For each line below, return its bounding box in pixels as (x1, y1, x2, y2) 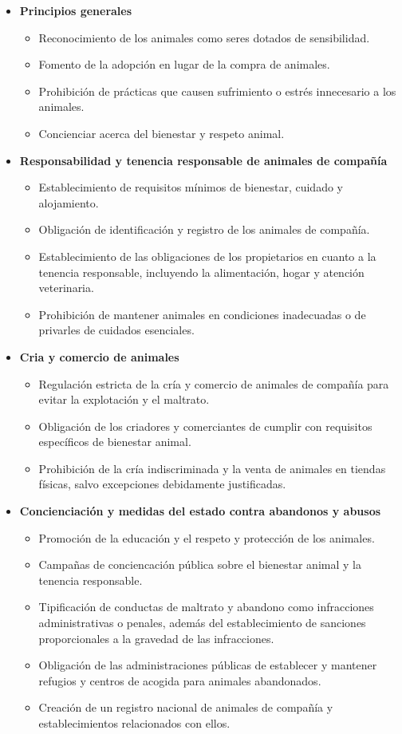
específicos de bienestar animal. (38, 433, 191, 450)
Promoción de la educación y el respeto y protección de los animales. (38, 529, 375, 546)
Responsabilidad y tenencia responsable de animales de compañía (19, 152, 388, 168)
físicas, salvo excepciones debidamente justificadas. (38, 476, 286, 492)
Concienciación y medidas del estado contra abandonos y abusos (19, 503, 381, 519)
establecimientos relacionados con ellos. (38, 715, 231, 731)
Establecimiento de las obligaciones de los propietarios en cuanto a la (38, 247, 376, 264)
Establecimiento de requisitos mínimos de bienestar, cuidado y (38, 179, 343, 195)
